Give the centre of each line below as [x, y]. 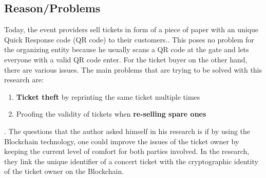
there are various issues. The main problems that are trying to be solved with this [133, 69]
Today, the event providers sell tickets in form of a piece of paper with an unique [131, 29]
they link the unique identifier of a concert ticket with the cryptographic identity [131, 161]
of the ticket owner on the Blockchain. [64, 171]
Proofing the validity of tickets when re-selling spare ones [111, 114]
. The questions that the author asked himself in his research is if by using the [127, 131]
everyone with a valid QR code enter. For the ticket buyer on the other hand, [126, 59]
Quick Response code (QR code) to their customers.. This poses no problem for [129, 39]
